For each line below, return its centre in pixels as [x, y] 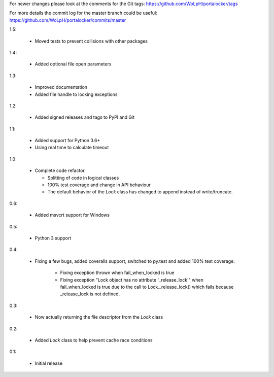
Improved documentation [61, 87]
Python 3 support [53, 238]
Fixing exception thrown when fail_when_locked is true [117, 273]
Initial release [49, 363]
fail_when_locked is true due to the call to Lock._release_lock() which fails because [147, 287]
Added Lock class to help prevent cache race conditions [94, 340]
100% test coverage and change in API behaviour [99, 185]
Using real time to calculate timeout [72, 148]
